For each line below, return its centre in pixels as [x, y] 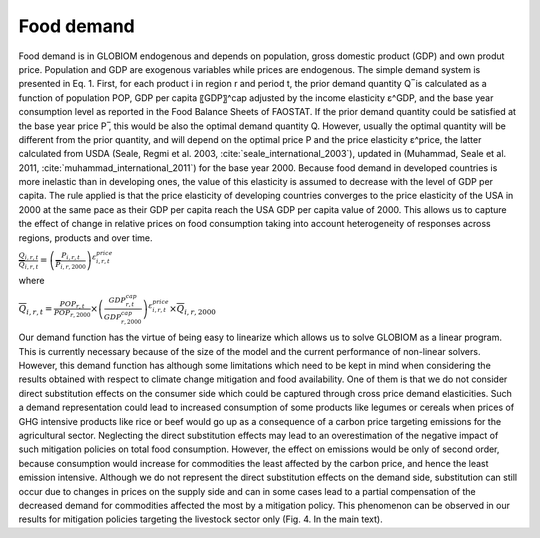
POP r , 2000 [72, 313]
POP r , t [72, 304]
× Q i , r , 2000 [192, 310]
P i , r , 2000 [71, 265]
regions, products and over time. [85, 237]
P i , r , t [70, 256]
